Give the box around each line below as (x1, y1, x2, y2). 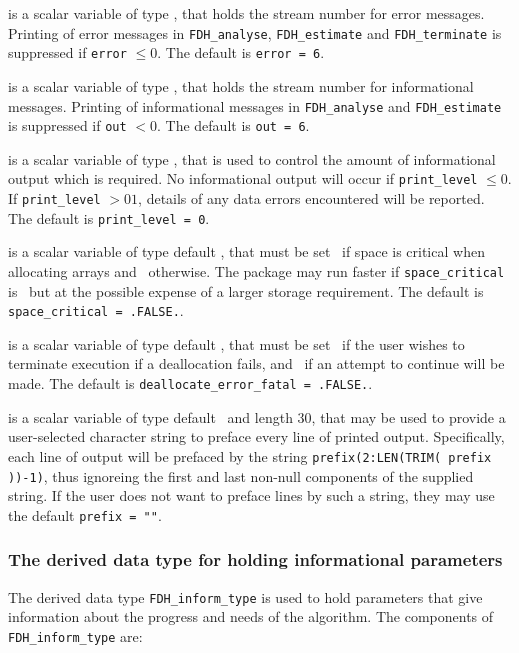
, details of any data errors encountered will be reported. (138, 188, 485, 209)
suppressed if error (8, 42, 127, 63)
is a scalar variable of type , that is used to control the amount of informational (8, 148, 496, 169)
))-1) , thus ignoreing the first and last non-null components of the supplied (8, 465, 474, 486)
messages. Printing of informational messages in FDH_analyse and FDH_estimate (8, 95, 502, 116)
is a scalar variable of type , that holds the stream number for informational (8, 75, 474, 96)
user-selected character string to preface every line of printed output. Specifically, (8, 426, 505, 447)
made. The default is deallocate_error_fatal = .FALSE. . (8, 373, 373, 394)
